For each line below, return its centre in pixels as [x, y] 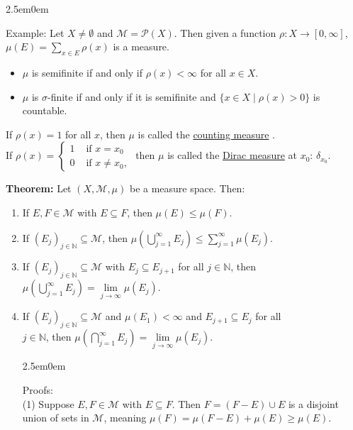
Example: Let [35, 32]
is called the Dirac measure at [232, 155]
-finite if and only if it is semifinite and [131, 96]
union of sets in [56, 418]
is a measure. [141, 46]
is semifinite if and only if [87, 72]
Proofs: [38, 389]
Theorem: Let [39, 188]
